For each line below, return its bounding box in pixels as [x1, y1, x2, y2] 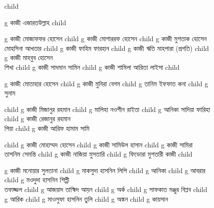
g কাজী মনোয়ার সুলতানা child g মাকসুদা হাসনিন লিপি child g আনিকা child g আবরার [4, 165, 206, 175]
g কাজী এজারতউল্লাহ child [4, 17, 66, 27]
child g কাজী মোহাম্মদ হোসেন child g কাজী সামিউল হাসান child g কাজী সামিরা [4, 139, 193, 149]
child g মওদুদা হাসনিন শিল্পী [4, 175, 69, 185]
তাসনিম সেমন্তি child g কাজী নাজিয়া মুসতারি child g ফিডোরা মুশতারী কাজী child [4, 149, 193, 159]
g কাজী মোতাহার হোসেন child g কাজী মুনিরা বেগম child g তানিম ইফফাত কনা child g [4, 78, 208, 88]
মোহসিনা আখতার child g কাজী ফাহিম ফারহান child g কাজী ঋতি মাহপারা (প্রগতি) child [4, 43, 209, 53]
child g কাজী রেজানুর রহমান [4, 113, 71, 124]
